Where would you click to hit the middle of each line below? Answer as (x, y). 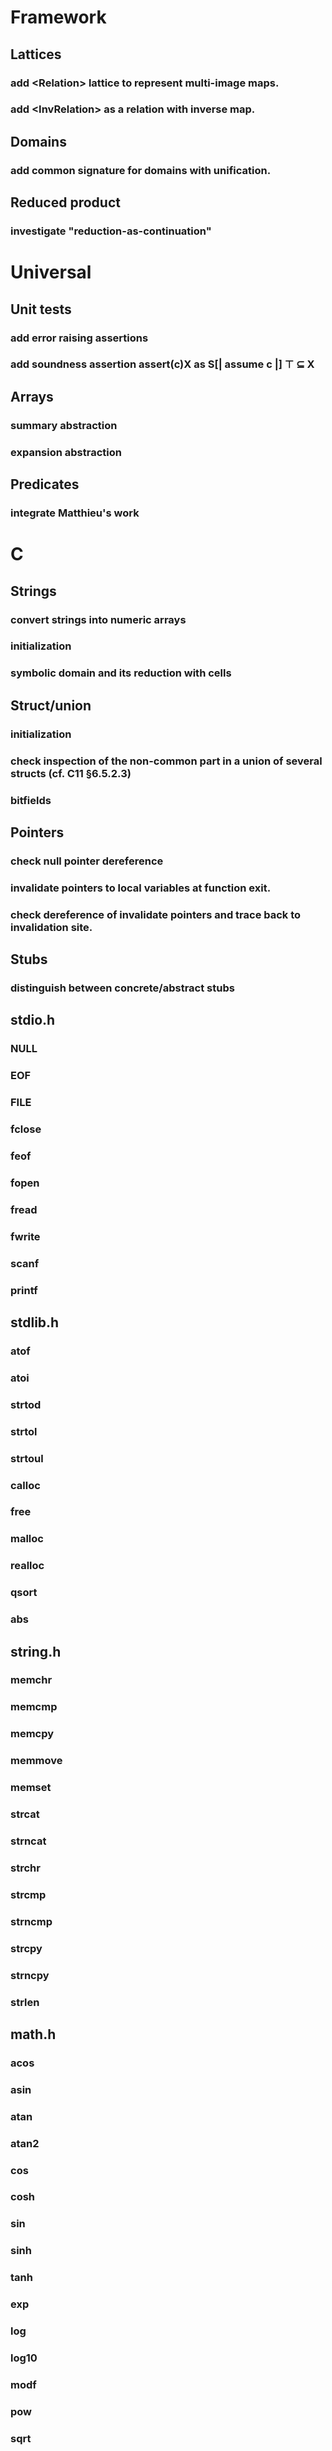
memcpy (32, 1734)
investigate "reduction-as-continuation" (111, 231)
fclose (26, 1129)
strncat (28, 1841)
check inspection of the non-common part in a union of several (166, 761)
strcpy (26, 1948)
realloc (27, 1566)
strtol (24, 1431)
